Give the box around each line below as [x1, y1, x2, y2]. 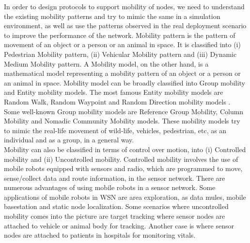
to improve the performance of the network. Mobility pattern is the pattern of [4, 30, 235, 40]
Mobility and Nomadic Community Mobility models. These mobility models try [4, 116, 240, 126]
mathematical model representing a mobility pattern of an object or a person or [4, 68, 241, 78]
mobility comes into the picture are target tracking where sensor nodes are [4, 211, 225, 221]
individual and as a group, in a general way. [4, 135, 134, 145]
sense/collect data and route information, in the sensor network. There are [4, 173, 225, 183]
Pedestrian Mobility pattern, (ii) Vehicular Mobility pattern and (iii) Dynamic [4, 49, 237, 59]
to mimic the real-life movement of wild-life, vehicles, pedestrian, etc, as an [4, 125, 227, 135]
